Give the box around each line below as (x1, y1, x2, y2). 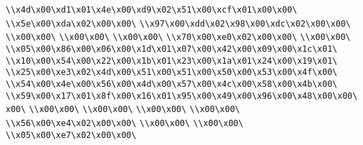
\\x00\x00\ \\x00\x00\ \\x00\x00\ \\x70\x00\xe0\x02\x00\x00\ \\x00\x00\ (6, 32, 351, 43)
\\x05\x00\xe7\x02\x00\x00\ (6, 130, 137, 140)
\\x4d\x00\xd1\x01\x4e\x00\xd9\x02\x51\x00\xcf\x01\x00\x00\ (6, 5, 298, 15)
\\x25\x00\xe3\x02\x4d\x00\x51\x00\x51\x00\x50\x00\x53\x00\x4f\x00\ (6, 67, 338, 78)
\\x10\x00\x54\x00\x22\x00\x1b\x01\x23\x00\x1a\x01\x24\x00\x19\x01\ (6, 55, 338, 66)
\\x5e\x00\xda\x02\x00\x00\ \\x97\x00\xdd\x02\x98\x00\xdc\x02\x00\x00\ (6, 18, 351, 29)
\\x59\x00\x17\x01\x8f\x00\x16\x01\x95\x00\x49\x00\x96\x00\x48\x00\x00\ (6, 90, 358, 101)
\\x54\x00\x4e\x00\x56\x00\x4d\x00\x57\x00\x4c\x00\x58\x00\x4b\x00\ (6, 78, 338, 89)
